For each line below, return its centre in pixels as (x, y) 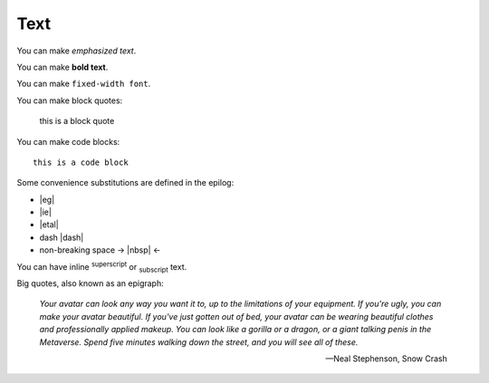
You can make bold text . (62, 67)
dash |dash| (62, 237)
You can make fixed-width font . (84, 84)
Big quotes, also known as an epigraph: (91, 283)
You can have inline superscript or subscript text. (102, 267)
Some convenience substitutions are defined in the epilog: (125, 183)
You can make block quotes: (70, 101)
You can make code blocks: (68, 141)
